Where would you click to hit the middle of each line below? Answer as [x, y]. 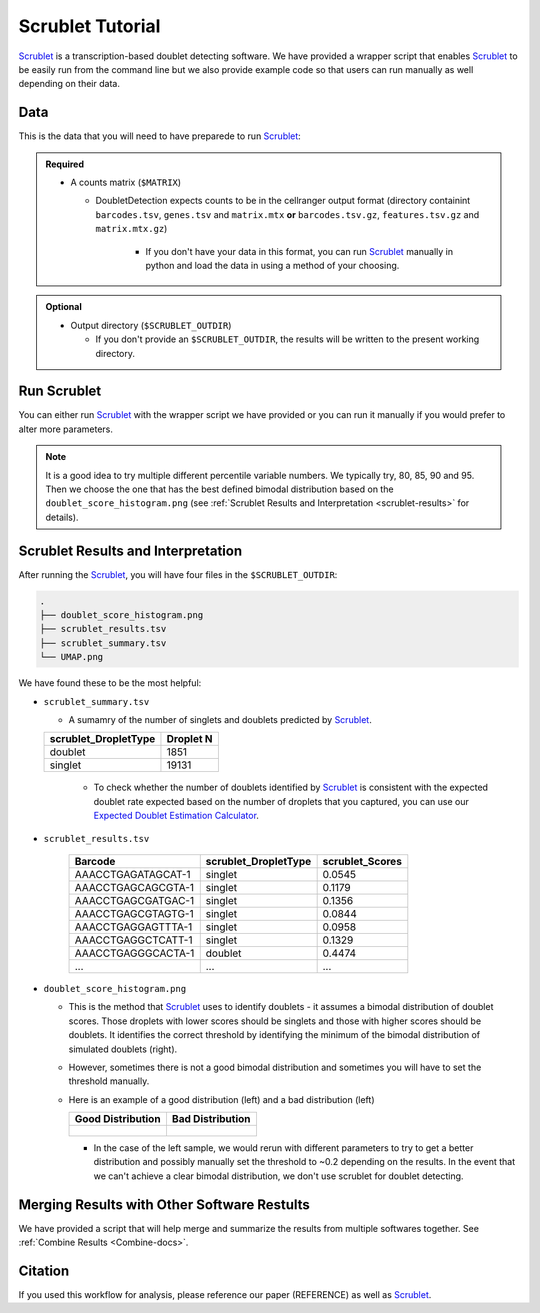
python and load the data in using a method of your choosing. [272, 265]
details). [62, 517]
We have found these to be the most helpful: [110, 683]
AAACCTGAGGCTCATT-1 [133, 940]
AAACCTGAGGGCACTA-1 [134, 953]
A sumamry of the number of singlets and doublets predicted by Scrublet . [220, 719]
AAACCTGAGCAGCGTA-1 [134, 887]
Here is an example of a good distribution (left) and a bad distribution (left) [221, 1099]
